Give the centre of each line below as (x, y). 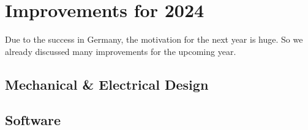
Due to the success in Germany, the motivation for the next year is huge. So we (154, 39)
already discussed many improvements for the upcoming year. (121, 51)
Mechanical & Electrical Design (107, 84)
